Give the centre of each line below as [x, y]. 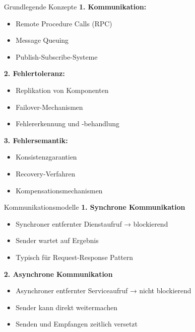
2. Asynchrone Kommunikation [58, 274]
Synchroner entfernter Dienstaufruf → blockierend [92, 223]
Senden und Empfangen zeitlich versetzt [77, 324]
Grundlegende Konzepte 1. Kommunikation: [75, 6]
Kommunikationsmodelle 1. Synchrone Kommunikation [95, 207]
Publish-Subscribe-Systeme [57, 56]
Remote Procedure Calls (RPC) [64, 23]
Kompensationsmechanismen [59, 190]
